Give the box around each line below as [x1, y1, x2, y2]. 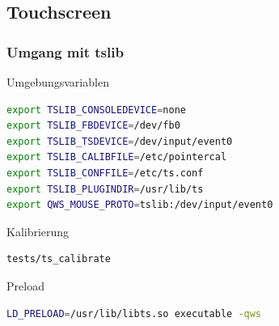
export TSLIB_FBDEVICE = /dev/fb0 [6, 120, 180, 132]
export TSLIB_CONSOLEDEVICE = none [6, 104, 186, 116]
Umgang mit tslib [6, 41, 124, 61]
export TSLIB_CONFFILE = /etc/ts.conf [6, 167, 204, 179]
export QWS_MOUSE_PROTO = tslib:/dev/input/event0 [6, 199, 273, 211]
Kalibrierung [6, 222, 70, 239]
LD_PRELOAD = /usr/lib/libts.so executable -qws [6, 307, 262, 320]
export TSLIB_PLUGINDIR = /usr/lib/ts [6, 183, 204, 195]
